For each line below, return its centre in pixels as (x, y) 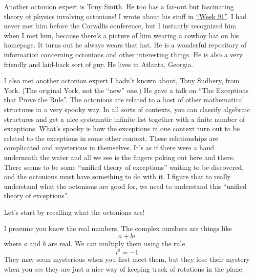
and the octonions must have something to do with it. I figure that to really (117, 176)
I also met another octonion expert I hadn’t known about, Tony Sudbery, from (122, 81)
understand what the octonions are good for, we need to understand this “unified (125, 186)
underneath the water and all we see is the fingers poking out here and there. (119, 157)
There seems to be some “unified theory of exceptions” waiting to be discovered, (124, 167)
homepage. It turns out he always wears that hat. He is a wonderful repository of (125, 45)
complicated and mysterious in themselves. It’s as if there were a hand (109, 148)
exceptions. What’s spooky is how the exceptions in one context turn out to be (122, 128)
